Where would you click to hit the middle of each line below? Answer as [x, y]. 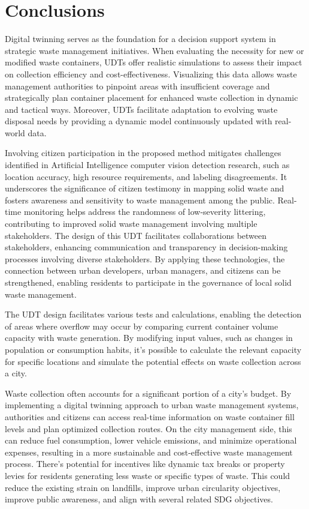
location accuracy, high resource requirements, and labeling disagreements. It [146, 176]
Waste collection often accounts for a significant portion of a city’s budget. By [148, 393]
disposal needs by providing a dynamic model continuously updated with [139, 121]
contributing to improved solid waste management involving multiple [131, 224]
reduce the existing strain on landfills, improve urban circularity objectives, [143, 487]
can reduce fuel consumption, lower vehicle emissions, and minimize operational [151, 440]
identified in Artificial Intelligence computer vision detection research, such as [147, 165]
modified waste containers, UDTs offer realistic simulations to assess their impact [154, 62]
